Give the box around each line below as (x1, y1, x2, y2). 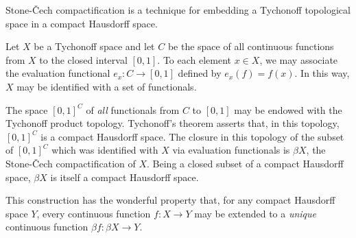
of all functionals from (86, 102, 180, 117)
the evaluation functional (5, 66, 110, 80)
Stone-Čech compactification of (5, 156, 136, 170)
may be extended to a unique (194, 206, 316, 220)
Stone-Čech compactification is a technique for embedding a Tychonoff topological (5, 3, 351, 16)
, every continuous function (36, 206, 151, 220)
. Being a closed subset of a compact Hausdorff (147, 156, 344, 170)
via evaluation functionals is (172, 143, 290, 157)
